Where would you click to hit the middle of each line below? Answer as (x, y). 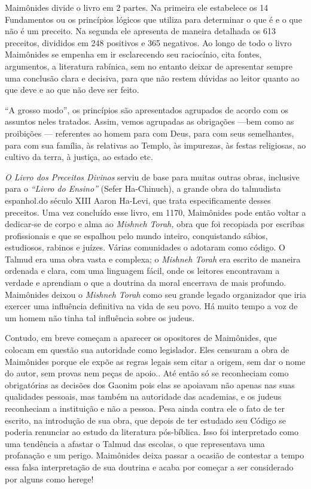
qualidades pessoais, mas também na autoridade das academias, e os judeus (143, 396)
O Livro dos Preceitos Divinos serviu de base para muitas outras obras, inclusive (152, 176)
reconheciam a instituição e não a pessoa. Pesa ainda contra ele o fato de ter (145, 408)
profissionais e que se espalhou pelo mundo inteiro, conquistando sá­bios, (136, 235)
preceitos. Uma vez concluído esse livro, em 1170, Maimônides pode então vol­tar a (155, 212)
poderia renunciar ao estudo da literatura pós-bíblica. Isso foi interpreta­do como (152, 432)
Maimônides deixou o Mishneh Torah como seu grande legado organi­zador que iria (155, 294)
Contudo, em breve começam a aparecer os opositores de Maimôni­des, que (141, 338)
